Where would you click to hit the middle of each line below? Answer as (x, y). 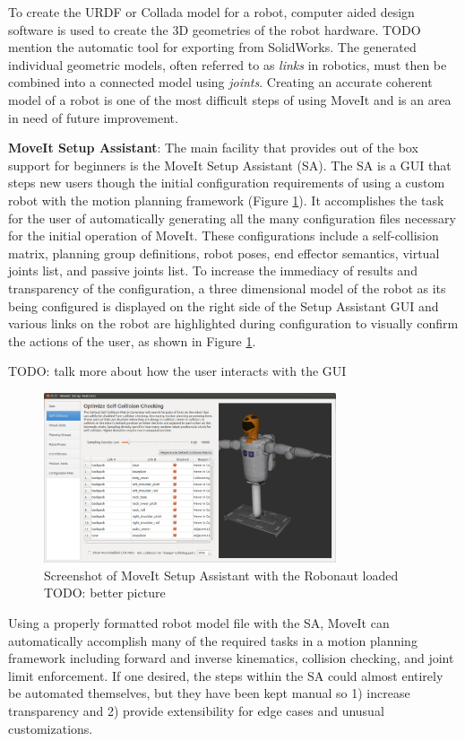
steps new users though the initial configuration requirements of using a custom (227, 183)
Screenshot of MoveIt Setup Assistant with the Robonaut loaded (221, 575)
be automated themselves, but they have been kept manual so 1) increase (209, 693)
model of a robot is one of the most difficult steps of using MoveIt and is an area (230, 99)
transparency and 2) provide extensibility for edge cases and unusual (196, 710)
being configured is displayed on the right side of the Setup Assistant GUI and (224, 305)
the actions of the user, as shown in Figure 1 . (132, 340)
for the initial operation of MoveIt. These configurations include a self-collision (224, 235)
